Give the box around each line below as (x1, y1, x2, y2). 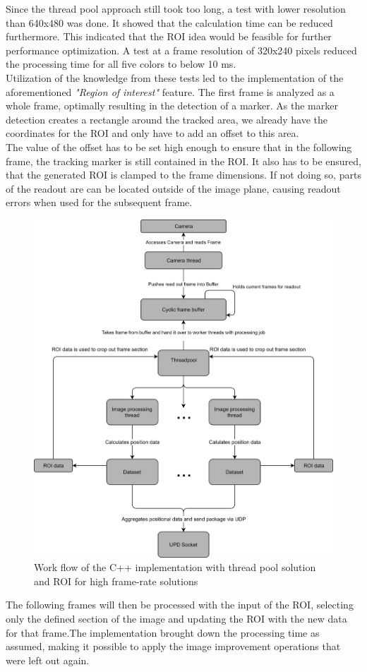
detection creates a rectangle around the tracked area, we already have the (6, 112, 328, 126)
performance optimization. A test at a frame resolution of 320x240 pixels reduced (6, 42, 357, 57)
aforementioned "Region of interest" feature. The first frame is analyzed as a (6, 84, 335, 99)
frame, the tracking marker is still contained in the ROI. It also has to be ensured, (6, 153, 361, 168)
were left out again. (6, 652, 90, 667)
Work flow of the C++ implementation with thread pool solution (34, 560, 316, 575)
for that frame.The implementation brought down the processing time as (6, 625, 320, 640)
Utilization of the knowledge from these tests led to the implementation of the (6, 70, 344, 85)
